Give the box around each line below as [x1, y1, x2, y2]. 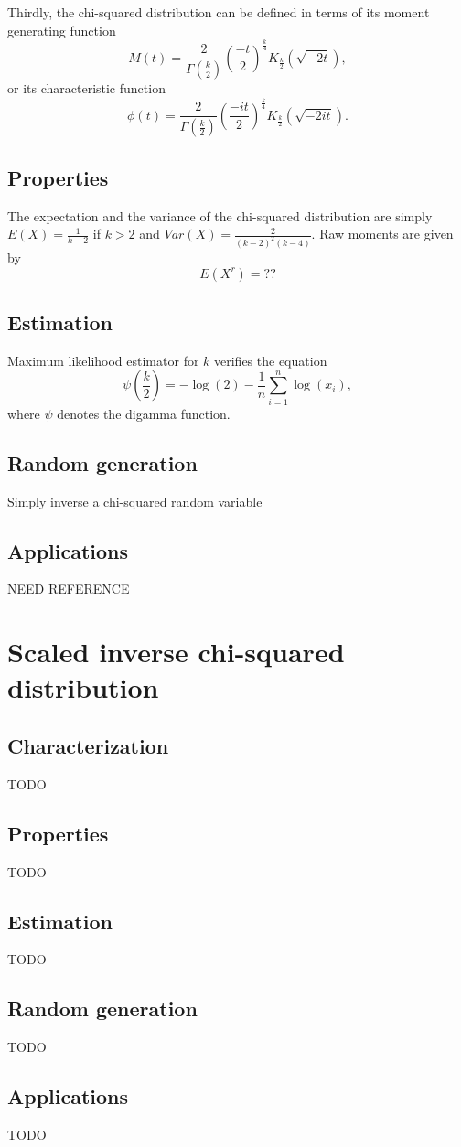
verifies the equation [214, 350, 327, 370]
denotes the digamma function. [57, 403, 230, 423]
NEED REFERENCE [7, 579, 130, 598]
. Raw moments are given [311, 224, 454, 243]
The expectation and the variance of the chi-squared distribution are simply [7, 206, 433, 225]
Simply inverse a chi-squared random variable [7, 491, 263, 510]
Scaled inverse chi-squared [7, 633, 345, 670]
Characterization [7, 731, 169, 759]
